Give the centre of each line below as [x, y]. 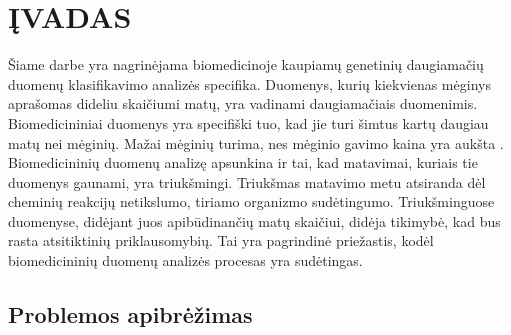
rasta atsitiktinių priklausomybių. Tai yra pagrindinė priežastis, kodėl [221, 240]
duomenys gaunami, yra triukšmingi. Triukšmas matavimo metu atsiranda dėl [247, 181]
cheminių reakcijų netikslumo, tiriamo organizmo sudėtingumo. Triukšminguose [251, 201]
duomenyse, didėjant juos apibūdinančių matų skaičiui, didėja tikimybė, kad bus [254, 220]
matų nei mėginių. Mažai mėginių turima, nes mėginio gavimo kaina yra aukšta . [256, 142]
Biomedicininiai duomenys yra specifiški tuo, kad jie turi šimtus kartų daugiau [248, 122]
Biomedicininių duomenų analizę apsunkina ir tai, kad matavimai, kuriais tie [243, 162]
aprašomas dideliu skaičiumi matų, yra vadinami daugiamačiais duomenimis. [243, 103]
